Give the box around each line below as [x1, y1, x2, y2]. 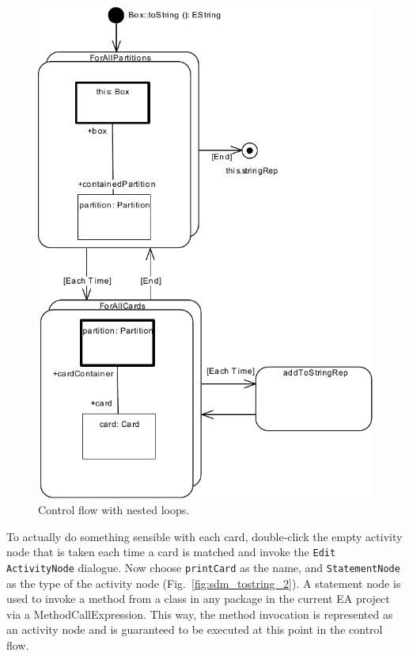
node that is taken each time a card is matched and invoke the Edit [6, 543, 336, 560]
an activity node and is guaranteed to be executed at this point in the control [6, 621, 383, 638]
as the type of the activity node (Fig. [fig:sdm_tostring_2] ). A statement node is [6, 574, 401, 591]
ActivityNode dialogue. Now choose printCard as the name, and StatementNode [6, 559, 400, 575]
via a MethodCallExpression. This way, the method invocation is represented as [6, 605, 393, 622]
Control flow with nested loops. [38, 502, 190, 517]
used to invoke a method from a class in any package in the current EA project [6, 590, 390, 607]
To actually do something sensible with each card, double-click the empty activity [6, 528, 403, 544]
